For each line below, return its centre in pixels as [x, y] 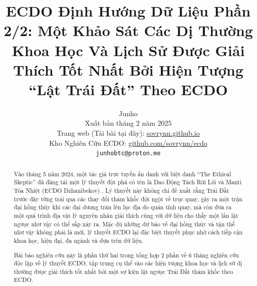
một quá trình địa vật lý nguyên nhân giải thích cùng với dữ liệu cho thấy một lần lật [126, 215]
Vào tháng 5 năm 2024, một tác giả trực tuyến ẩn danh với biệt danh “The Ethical [122, 174]
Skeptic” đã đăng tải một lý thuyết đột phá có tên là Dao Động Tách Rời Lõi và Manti [127, 182]
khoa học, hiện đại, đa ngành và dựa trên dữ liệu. [78, 240]
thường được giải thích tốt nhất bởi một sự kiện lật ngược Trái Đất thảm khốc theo [123, 271]
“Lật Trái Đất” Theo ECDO [128, 89]
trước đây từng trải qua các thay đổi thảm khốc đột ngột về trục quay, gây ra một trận [128, 199]
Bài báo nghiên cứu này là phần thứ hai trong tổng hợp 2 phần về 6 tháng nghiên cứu [126, 255]
